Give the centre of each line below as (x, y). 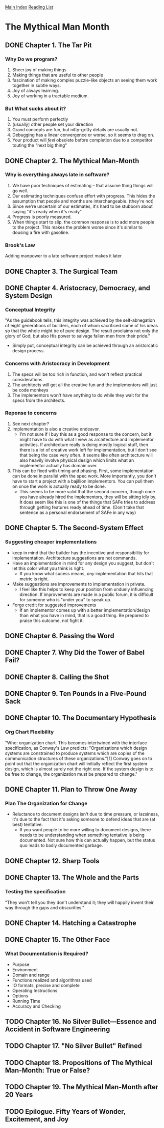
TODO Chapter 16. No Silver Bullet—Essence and (81, 1022)
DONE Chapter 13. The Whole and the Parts (72, 878)
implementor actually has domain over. (59, 465)
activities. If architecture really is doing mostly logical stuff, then (84, 445)
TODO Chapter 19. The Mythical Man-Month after (82, 1087)
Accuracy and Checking (36, 1006)
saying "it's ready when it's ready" (47, 211)
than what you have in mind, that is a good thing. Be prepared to (84, 615)
